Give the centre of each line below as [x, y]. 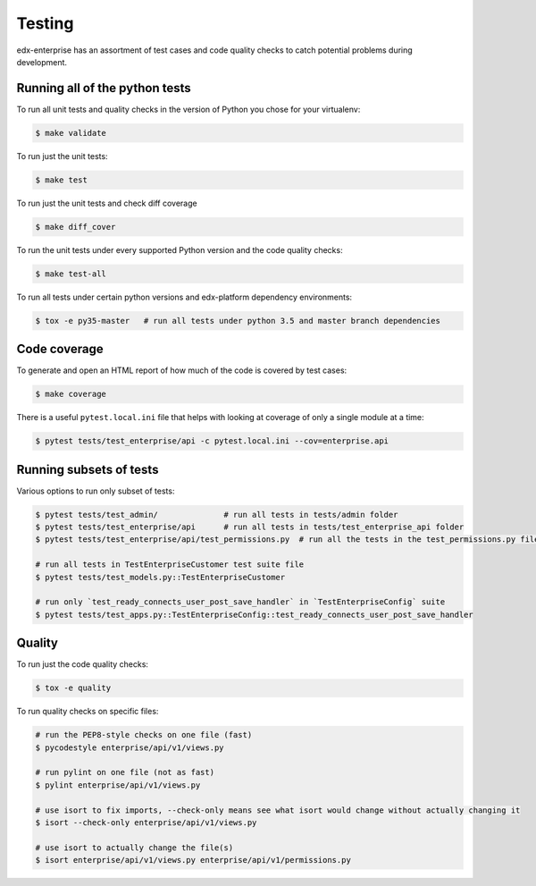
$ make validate [71, 133]
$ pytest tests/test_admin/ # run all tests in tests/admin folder [217, 515]
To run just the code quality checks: [83, 664]
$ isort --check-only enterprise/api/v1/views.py [146, 822]
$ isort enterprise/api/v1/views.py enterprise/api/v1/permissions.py [193, 860]
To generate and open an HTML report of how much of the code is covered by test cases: [182, 370]
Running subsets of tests [88, 469]
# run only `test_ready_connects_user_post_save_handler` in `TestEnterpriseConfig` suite [240, 602]
